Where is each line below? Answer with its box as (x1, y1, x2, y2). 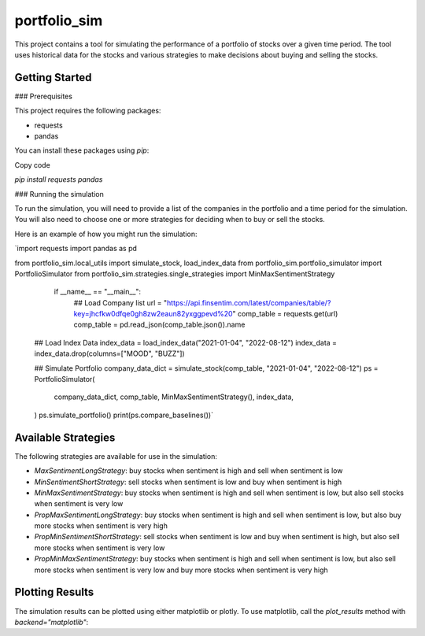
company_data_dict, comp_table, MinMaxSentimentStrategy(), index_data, (54, 392, 294, 401)
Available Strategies (14, 431, 116, 444)
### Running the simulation (14, 189, 104, 198)
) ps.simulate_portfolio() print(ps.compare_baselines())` (34, 410, 214, 420)
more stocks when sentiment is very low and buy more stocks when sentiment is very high (34, 565, 328, 575)
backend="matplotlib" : (14, 617, 89, 627)
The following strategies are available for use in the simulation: (14, 451, 218, 460)
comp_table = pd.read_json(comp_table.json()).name (73, 320, 246, 330)
